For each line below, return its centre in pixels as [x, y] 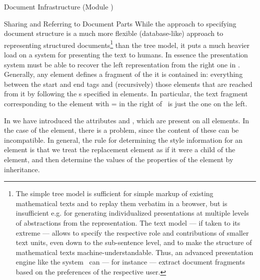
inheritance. [22, 169]
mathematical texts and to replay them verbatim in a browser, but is [121, 203]
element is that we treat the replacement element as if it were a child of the [120, 149]
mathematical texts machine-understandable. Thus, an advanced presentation [134, 252]
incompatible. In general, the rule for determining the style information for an [123, 140]
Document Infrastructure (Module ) [59, 6]
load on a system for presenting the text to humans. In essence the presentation [126, 55]
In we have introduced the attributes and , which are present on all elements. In [126, 120]
